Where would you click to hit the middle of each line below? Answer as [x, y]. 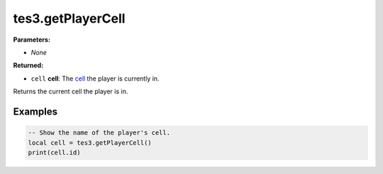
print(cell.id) [54, 152]
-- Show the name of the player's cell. [99, 133]
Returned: [28, 65]
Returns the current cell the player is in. [71, 91]
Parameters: [32, 40]
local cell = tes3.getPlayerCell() [90, 143]
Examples [35, 111]
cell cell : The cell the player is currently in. [95, 79]
